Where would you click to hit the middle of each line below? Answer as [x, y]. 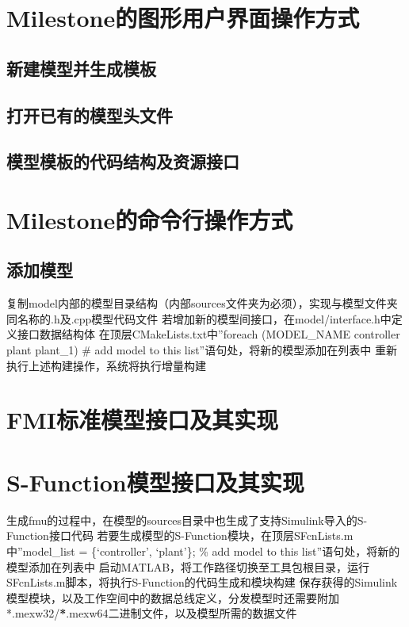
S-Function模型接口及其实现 [155, 482]
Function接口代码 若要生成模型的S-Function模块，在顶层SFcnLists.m [180, 535]
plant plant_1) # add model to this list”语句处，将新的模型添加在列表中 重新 [202, 350]
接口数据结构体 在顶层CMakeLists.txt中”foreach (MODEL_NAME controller [208, 334]
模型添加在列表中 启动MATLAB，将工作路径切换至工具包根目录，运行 [188, 566]
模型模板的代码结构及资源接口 [123, 161]
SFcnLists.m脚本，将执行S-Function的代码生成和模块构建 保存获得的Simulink [202, 582]
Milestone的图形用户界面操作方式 [183, 18]
